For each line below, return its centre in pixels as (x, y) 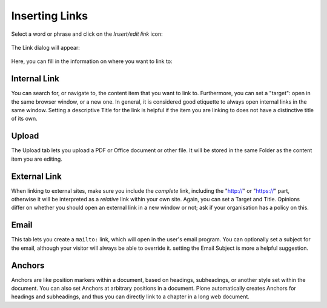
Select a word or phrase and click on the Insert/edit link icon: (87, 34)
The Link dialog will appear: (45, 47)
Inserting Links (49, 16)
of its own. (24, 119)
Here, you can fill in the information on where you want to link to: (92, 61)
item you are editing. (37, 159)
